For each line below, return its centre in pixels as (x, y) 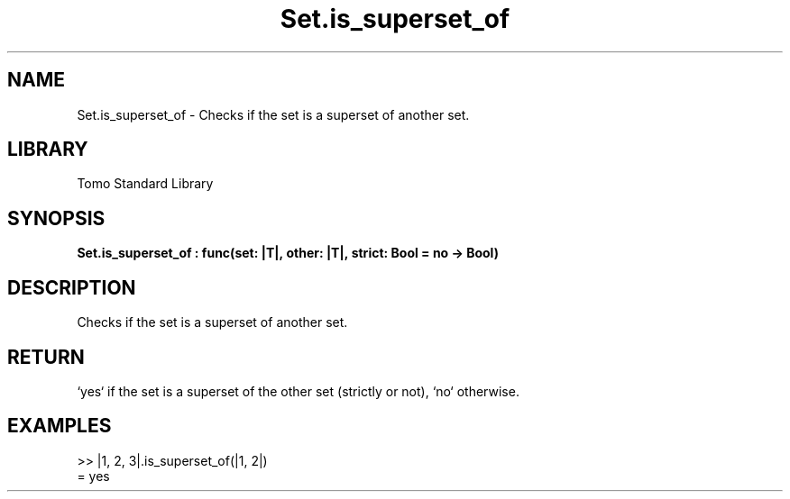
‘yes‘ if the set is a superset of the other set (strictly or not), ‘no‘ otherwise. (298, 391)
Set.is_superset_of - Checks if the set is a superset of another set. (273, 114)
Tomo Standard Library (145, 184)
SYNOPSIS (56, 218)
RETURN (46, 357)
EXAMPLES (60, 426)
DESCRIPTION (72, 287)
